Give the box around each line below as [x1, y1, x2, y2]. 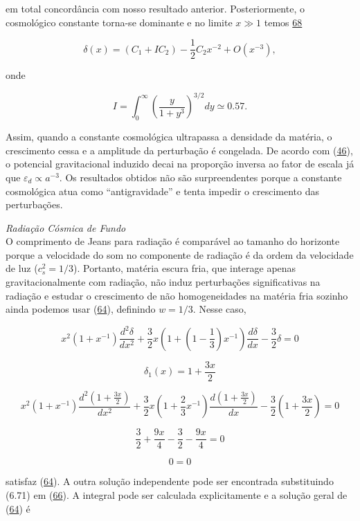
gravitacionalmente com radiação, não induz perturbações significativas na [6, 275, 321, 289]
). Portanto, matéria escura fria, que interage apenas [73, 261, 296, 275]
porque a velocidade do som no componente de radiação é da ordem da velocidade [6, 247, 354, 262]
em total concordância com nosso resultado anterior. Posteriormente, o [6, 1, 305, 15]
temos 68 [264, 15, 303, 29]
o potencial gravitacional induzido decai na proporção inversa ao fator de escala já [6, 156, 354, 171]
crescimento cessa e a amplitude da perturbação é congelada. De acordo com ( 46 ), [6, 143, 353, 157]
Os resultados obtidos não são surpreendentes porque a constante [65, 170, 342, 184]
